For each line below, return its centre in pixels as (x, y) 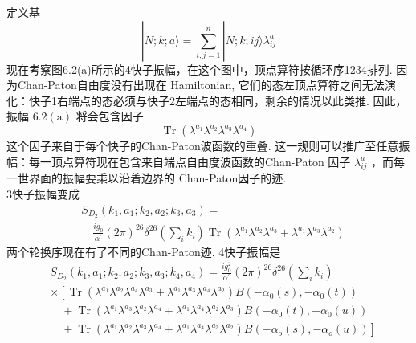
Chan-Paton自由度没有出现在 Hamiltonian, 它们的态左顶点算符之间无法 (201, 85)
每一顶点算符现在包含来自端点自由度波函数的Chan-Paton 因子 (190, 161)
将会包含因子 (110, 116)
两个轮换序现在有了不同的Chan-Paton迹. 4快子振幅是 (144, 251)
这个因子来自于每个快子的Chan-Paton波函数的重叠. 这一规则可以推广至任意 (203, 145)
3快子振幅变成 (43, 193)
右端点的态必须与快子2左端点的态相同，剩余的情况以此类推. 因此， (232, 100)
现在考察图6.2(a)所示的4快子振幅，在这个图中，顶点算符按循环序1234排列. (200, 69)
